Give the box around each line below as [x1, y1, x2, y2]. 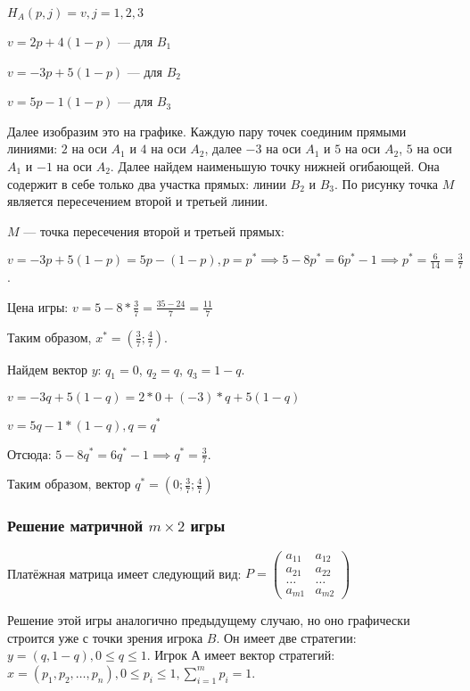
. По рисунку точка [334, 174, 439, 193]
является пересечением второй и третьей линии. [7, 192, 268, 210]
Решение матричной [7, 514, 144, 537]
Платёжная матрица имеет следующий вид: [7, 563, 242, 582]
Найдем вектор [7, 359, 87, 378]
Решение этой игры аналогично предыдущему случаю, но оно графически [7, 611, 410, 629]
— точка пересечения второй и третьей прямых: [23, 221, 284, 240]
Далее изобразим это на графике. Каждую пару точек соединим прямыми [7, 121, 407, 140]
